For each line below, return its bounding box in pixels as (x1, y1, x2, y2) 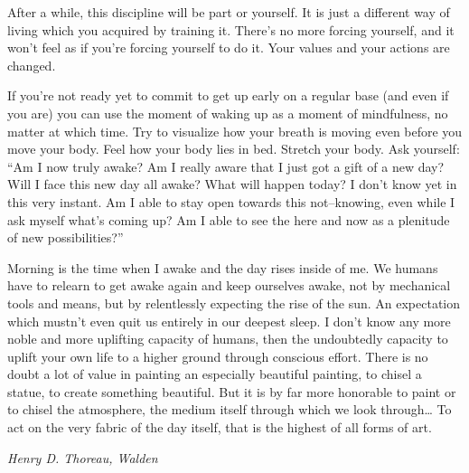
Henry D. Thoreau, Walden (7, 448, 158, 467)
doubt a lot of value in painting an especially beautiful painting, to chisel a (7, 364, 422, 383)
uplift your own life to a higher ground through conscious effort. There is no (7, 346, 428, 365)
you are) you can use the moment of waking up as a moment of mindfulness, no (7, 103, 448, 122)
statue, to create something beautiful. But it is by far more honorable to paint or (7, 382, 456, 401)
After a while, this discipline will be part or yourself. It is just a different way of (7, 3, 450, 21)
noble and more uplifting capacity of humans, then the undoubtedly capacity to (7, 329, 448, 348)
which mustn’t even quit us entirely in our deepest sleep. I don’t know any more (7, 311, 451, 330)
